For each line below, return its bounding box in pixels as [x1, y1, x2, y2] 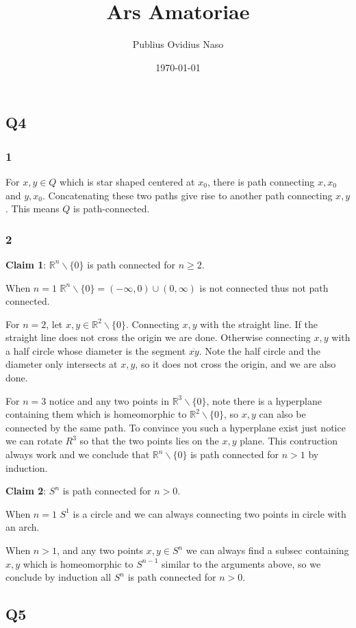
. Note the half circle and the [199, 343, 321, 357]
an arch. [5, 520, 40, 534]
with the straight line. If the [200, 316, 318, 331]
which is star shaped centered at [60, 174, 195, 188]
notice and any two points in [49, 393, 169, 407]
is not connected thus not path [199, 280, 329, 294]
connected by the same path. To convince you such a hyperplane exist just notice [5, 420, 346, 434]
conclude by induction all [5, 570, 112, 584]
